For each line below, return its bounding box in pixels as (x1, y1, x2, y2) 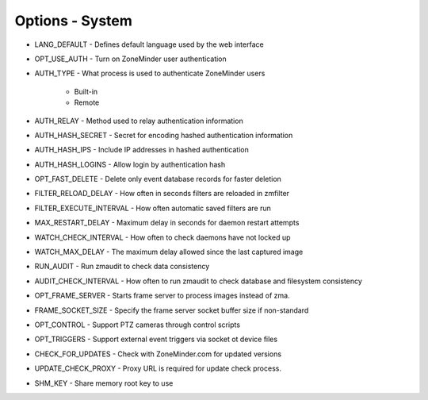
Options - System (14, 12, 132, 29)
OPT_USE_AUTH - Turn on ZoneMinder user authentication (34, 54, 227, 63)
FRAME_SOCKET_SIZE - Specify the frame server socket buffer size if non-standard (34, 306, 309, 315)
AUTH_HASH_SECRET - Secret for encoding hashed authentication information (34, 130, 293, 140)
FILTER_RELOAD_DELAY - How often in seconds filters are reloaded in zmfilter (34, 189, 289, 198)
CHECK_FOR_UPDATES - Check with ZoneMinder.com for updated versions (34, 349, 281, 359)
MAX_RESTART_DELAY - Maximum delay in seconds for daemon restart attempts (34, 218, 300, 228)
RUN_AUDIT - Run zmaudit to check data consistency (34, 262, 210, 271)
